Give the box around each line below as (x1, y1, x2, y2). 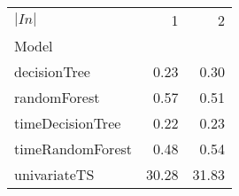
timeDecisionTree (14, 113, 121, 133)
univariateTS (14, 164, 95, 184)
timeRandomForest (14, 138, 133, 159)
